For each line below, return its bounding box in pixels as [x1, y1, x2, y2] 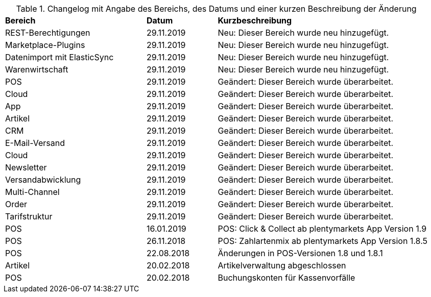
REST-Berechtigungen [5, 28, 90, 38]
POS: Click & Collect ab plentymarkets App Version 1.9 [218, 224, 427, 234]
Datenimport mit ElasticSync [5, 52, 114, 62]
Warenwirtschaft [5, 64, 68, 75]
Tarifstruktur [5, 211, 53, 221]
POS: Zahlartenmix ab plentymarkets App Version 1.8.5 [218, 236, 428, 246]
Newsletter [5, 162, 47, 172]
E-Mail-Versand [5, 138, 65, 148]
